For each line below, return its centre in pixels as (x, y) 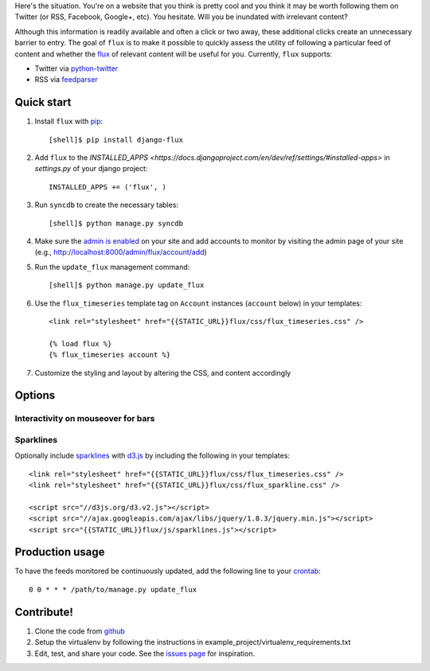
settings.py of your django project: (91, 169)
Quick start (43, 102)
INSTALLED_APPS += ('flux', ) (108, 187)
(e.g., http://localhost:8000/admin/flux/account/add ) (121, 252)
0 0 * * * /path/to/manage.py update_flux (113, 589)
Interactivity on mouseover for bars (85, 419)
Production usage (60, 552)
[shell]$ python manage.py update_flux (127, 285)
